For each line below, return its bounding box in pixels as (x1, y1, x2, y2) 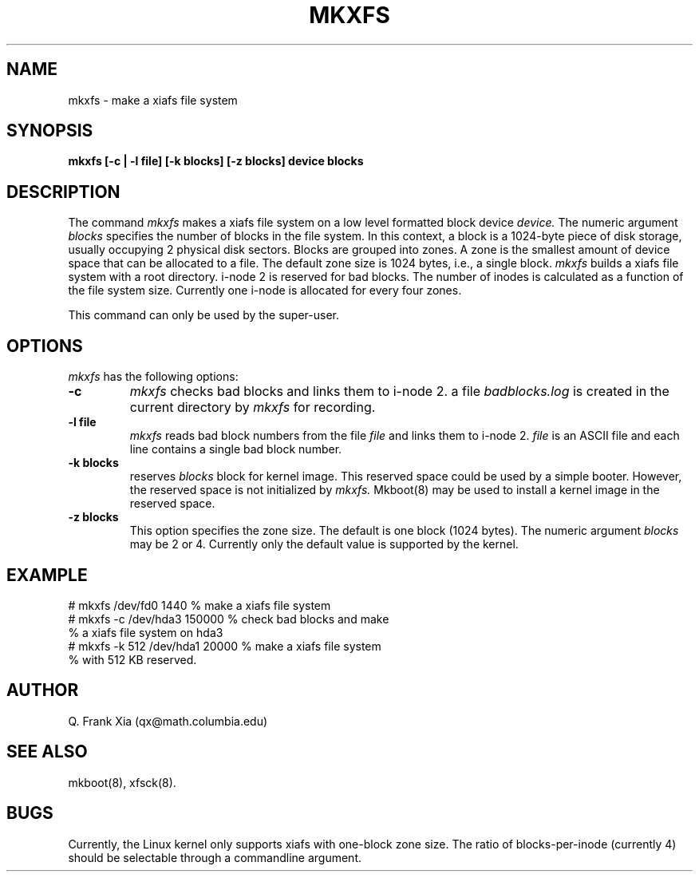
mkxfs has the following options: (68, 370, 239, 384)
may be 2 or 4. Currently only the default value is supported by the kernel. (129, 537, 519, 552)
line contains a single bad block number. (129, 442, 342, 457)
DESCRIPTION (6, 181, 120, 202)
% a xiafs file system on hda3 (68, 625, 223, 639)
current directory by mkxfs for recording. (129, 399, 376, 416)
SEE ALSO (6, 742, 88, 762)
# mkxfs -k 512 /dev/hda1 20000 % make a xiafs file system (68, 639, 381, 653)
